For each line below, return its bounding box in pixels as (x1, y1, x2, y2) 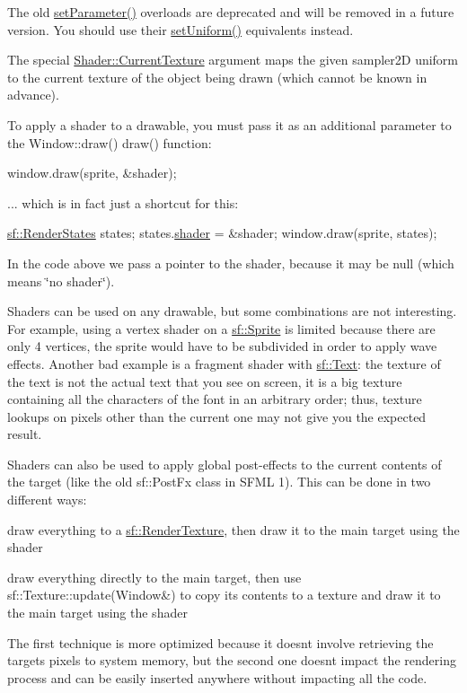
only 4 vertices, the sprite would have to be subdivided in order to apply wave (7, 337, 437, 355)
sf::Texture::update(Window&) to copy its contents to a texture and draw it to (7, 585, 441, 604)
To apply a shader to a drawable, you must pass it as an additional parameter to (7, 115, 452, 134)
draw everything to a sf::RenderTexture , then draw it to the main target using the (7, 520, 460, 539)
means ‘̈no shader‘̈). (7, 271, 115, 290)
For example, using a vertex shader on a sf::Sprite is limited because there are (7, 319, 436, 338)
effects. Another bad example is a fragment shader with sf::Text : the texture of (7, 354, 441, 373)
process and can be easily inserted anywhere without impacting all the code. (7, 668, 427, 687)
